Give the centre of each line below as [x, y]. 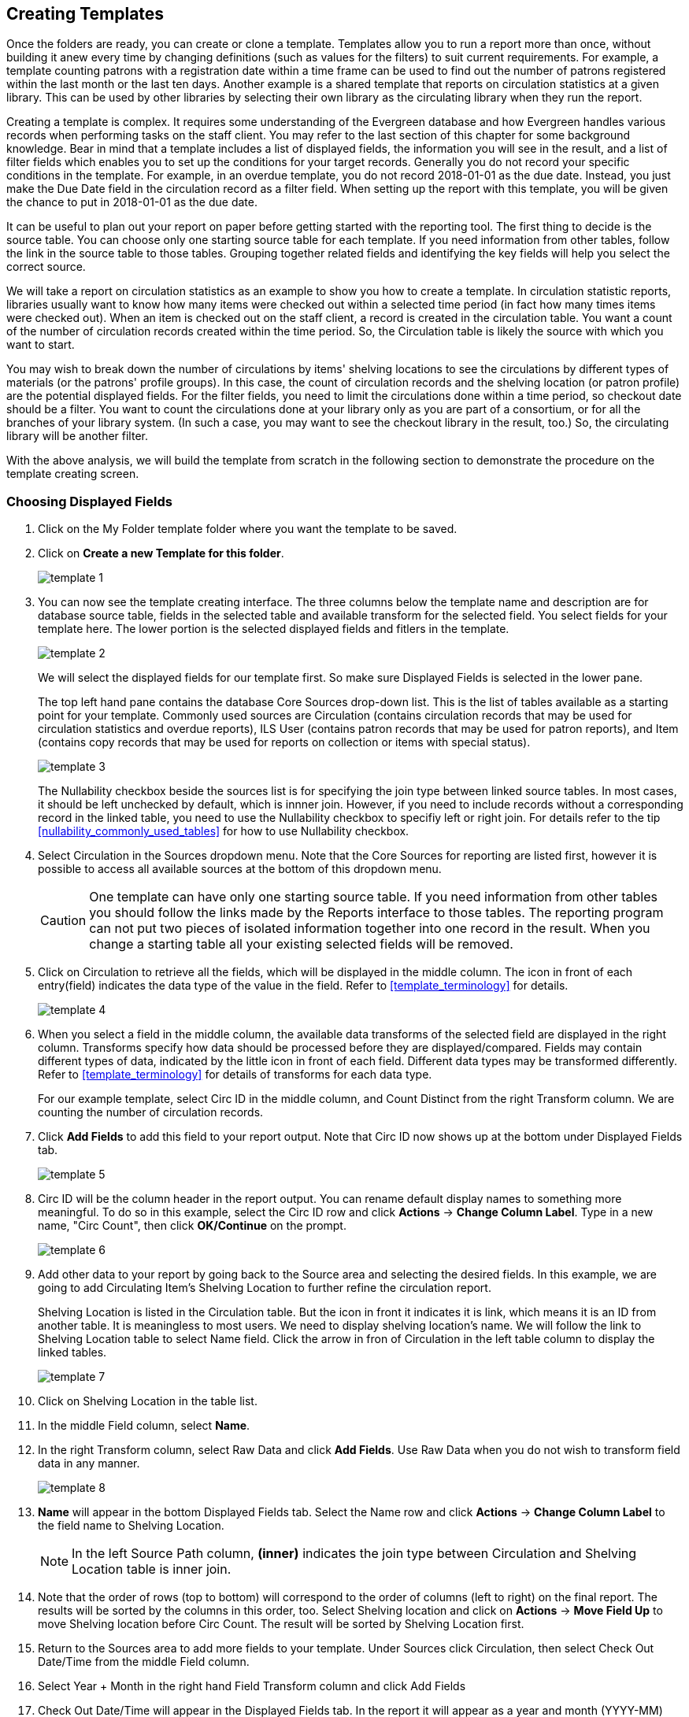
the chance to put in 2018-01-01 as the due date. [132, 202]
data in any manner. [89, 1464]
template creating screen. [73, 474]
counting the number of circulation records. [151, 1112]
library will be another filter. [77, 436]
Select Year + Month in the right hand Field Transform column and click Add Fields [252, 1686]
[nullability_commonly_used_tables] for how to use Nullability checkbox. [224, 831]
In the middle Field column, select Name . [144, 1426]
